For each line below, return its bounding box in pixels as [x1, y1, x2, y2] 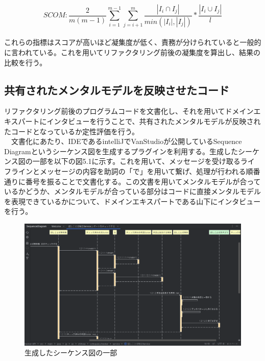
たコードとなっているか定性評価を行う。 [4, 126, 139, 136]
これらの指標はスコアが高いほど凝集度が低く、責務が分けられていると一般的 [4, 37, 261, 47]
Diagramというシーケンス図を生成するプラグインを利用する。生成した [4, 146, 238, 156]
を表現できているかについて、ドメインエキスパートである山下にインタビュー [4, 196, 261, 206]
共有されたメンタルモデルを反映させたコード [4, 82, 229, 98]
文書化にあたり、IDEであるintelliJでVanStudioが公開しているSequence [11, 136, 242, 147]
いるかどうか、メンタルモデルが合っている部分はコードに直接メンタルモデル [4, 186, 261, 197]
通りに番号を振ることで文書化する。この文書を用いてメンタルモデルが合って [4, 176, 261, 186]
